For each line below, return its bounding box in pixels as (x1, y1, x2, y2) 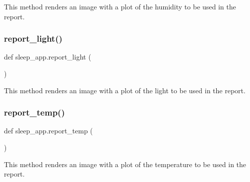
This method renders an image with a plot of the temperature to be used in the (4, 159, 247, 169)
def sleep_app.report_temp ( (4, 125, 93, 136)
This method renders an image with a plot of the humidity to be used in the (4, 1, 236, 11)
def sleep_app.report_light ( (4, 52, 91, 62)
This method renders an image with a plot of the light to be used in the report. (4, 85, 246, 95)
